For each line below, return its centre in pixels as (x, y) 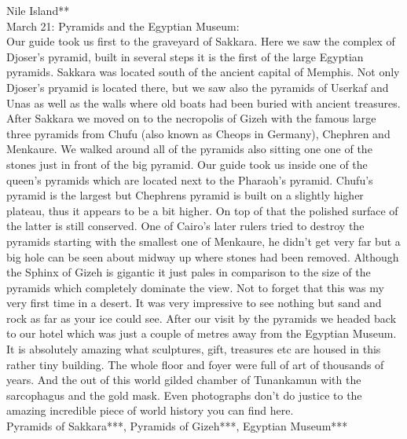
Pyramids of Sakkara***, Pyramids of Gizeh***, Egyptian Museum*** (177, 426)
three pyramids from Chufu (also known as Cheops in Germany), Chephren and (198, 133)
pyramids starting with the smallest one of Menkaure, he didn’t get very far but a (203, 241)
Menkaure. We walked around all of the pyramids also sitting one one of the (189, 149)
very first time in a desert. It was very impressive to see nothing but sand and (194, 303)
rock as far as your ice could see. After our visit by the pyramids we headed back (202, 318)
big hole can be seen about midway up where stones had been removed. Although (203, 256)
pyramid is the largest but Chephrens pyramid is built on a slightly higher (185, 195)
